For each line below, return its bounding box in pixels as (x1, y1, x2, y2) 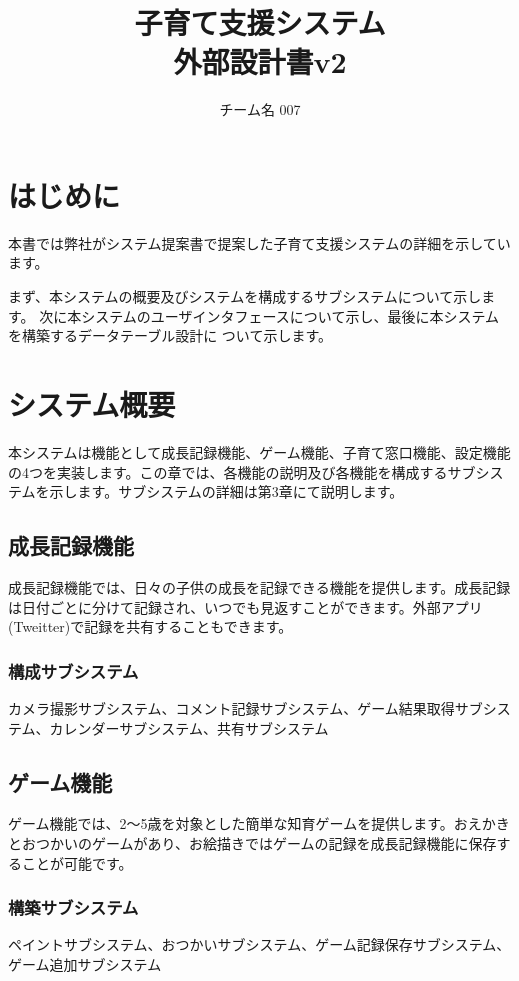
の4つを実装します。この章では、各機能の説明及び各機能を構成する (8, 461, 448, 482)
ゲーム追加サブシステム (8, 953, 162, 974)
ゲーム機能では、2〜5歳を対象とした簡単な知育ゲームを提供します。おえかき (8, 813, 510, 834)
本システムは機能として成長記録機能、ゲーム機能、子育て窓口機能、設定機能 (8, 441, 511, 462)
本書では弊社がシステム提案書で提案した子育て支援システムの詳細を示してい (8, 232, 511, 253)
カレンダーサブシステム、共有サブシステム (49, 717, 329, 738)
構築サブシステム (8, 895, 139, 920)
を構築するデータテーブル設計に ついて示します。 (8, 325, 333, 346)
